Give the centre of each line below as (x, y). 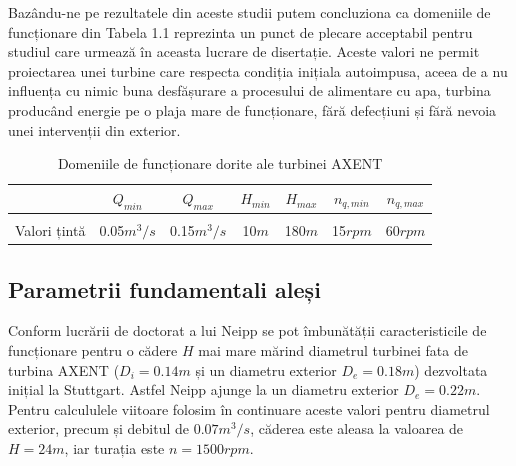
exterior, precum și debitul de (99, 428)
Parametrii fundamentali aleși (164, 288)
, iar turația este (114, 447)
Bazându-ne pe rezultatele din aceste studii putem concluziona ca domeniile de (249, 12)
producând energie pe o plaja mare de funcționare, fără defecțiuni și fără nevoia (252, 109)
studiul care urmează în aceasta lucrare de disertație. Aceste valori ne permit (244, 51)
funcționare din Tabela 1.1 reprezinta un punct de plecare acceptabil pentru (240, 31)
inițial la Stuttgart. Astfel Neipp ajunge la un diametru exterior (203, 389)
